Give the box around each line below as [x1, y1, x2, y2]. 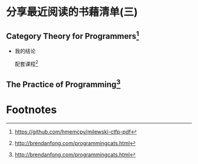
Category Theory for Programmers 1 [6, 29, 140, 41]
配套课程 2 [14, 60, 38, 67]
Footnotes [6, 103, 57, 117]
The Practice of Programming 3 [6, 78, 121, 90]
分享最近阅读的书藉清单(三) [6, 5, 138, 19]
